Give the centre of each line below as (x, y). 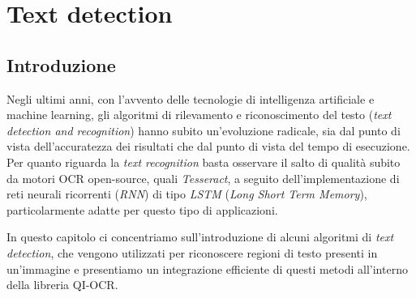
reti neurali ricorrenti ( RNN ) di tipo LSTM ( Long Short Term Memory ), (187, 194)
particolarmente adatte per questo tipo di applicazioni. (142, 209)
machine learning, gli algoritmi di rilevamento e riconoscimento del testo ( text (199, 115)
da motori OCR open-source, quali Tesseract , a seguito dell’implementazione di (203, 178)
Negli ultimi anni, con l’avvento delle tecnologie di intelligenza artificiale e (191, 98)
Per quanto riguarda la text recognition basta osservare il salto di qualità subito (204, 162)
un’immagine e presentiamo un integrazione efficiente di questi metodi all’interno (207, 268)
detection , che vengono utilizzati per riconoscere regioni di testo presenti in (192, 252)
